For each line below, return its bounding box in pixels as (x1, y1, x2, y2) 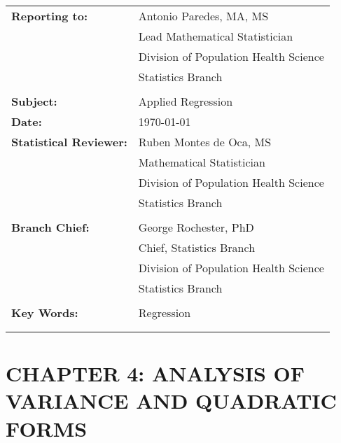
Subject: (11, 93, 57, 109)
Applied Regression (138, 93, 233, 109)
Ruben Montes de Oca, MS (138, 134, 272, 150)
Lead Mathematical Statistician (138, 28, 293, 44)
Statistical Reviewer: (11, 134, 127, 150)
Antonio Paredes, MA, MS (138, 8, 269, 24)
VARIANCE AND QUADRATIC (6, 386, 337, 415)
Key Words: (11, 304, 78, 321)
